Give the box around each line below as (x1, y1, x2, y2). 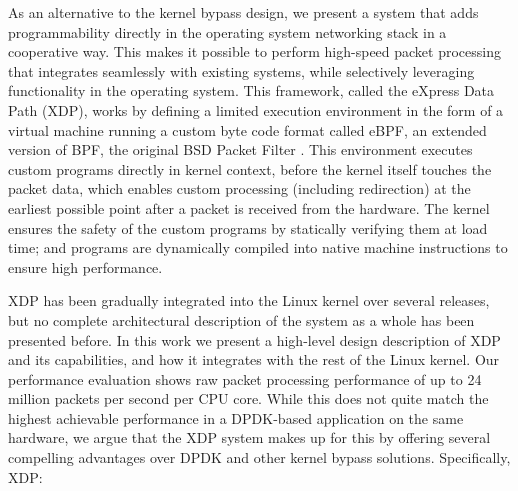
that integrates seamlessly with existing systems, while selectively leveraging (8, 60, 475, 81)
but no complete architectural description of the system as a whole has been (8, 309, 475, 330)
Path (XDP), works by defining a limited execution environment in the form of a (8, 99, 504, 120)
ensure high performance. (8, 256, 163, 277)
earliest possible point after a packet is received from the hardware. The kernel (8, 197, 490, 218)
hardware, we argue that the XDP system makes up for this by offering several (8, 427, 491, 448)
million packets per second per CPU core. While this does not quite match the (8, 388, 489, 409)
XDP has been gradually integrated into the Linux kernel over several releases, (8, 290, 490, 311)
